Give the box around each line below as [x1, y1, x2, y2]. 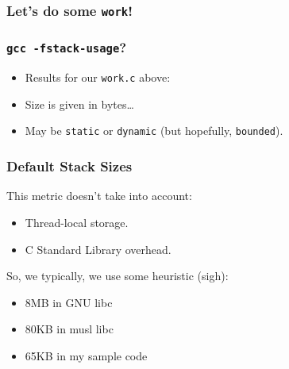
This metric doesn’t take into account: [6, 187, 192, 204]
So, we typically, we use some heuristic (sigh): [6, 267, 229, 284]
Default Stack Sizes [6, 156, 133, 176]
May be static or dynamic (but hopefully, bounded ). [25, 122, 283, 139]
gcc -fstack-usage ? [6, 37, 127, 57]
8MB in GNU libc [25, 294, 113, 310]
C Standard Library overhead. [25, 240, 171, 257]
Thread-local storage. [25, 213, 129, 230]
